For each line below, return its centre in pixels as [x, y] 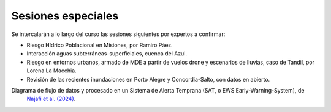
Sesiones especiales [65, 16]
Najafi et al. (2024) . [51, 99]
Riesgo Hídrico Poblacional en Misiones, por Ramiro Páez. [100, 45]
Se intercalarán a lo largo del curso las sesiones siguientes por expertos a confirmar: [118, 34]
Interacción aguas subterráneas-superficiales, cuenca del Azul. [107, 54]
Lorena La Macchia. [51, 71]
